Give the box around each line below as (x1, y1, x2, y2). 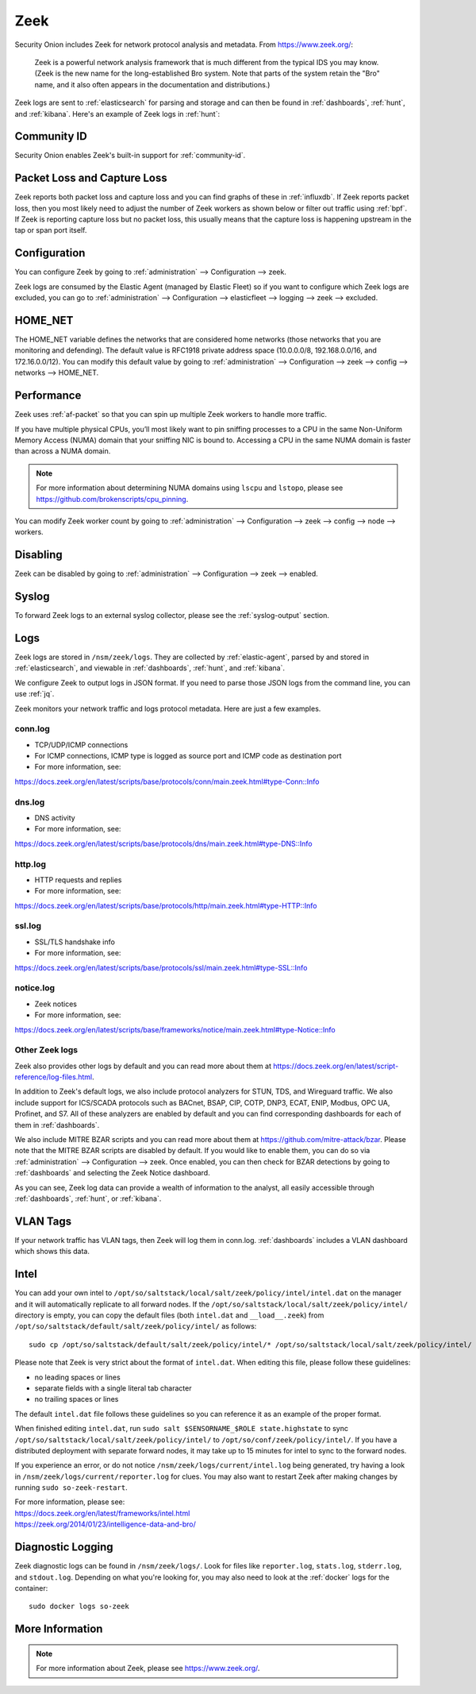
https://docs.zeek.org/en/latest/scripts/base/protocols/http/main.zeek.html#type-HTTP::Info (14, 901, 317, 910)
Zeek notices (34, 999, 77, 1009)
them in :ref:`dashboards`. (14, 1120, 100, 1129)
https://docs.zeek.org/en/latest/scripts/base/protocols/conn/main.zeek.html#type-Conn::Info (14, 777, 320, 786)
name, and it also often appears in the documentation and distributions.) (34, 79, 271, 89)
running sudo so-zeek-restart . (14, 1483, 128, 1492)
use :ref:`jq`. (14, 689, 55, 699)
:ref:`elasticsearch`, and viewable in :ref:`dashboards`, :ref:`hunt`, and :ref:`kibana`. (14, 663, 286, 673)
